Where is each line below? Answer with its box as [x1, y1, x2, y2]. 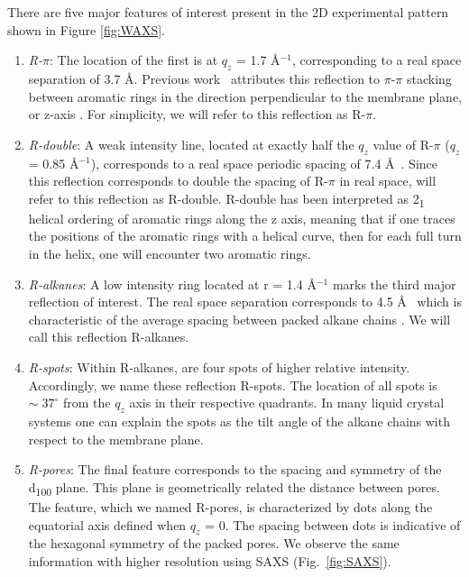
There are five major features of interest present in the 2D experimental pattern [7, 3, 449, 21]
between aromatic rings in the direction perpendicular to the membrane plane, [28, 87, 463, 105]
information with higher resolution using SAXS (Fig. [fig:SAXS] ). [28, 551, 391, 570]
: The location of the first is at [50, 50, 218, 69]
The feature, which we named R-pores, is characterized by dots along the [28, 497, 433, 516]
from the [63, 393, 111, 412]
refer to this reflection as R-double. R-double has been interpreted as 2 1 [28, 188, 425, 210]
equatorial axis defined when [28, 515, 187, 534]
